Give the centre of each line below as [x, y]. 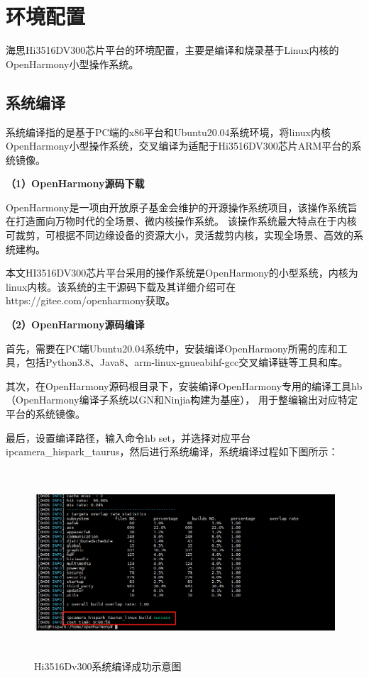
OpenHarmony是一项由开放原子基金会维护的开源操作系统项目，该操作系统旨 [182, 207]
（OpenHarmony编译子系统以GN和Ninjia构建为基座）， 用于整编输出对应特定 [182, 400]
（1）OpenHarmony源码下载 [75, 183]
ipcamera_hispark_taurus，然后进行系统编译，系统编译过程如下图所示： [172, 451]
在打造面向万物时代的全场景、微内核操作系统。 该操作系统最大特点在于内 [176, 221]
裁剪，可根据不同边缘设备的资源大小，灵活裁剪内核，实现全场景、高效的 [184, 235]
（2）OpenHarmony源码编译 [75, 324]
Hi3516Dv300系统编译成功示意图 [108, 666]
